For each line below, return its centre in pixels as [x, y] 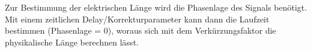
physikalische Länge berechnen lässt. [72, 42]
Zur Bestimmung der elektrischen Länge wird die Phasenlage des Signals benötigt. [156, 7]
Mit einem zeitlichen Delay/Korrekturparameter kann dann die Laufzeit [137, 19]
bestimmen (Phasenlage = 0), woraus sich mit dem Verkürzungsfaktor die [140, 30]
